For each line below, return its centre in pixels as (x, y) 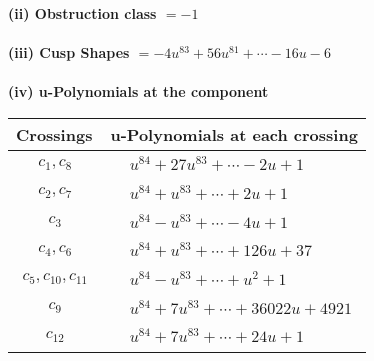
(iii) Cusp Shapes (69, 52)
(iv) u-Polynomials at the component (138, 91)
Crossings (54, 134)
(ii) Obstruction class (82, 13)
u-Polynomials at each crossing (234, 134)
